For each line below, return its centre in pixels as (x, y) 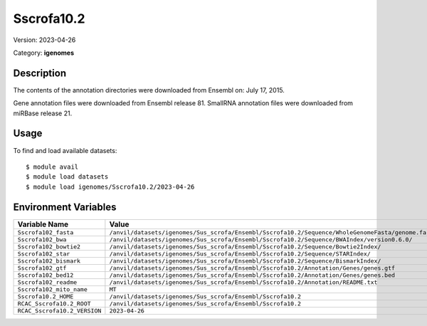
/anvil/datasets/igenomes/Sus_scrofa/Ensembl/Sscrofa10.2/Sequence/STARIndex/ (240, 254)
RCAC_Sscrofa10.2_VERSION (59, 311)
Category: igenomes (44, 53)
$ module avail (52, 167)
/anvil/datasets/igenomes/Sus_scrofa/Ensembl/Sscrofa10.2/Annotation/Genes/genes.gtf (252, 268)
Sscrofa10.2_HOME (46, 296)
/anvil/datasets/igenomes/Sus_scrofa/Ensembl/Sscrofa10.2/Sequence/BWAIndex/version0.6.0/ (261, 240)
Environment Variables (65, 207)
